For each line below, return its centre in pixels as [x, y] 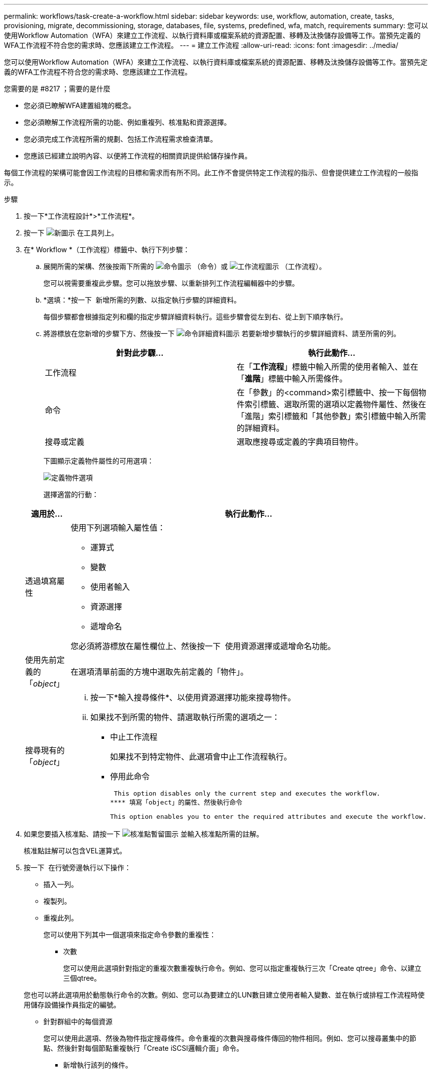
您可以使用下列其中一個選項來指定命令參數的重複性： [130, 935]
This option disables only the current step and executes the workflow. [247, 793]
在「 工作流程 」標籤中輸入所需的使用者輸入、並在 [328, 367]
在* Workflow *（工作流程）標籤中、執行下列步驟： [107, 249]
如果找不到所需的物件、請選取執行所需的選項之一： [185, 717]
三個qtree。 [82, 978]
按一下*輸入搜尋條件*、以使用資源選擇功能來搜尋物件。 [193, 697]
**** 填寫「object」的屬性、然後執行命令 [176, 802]
